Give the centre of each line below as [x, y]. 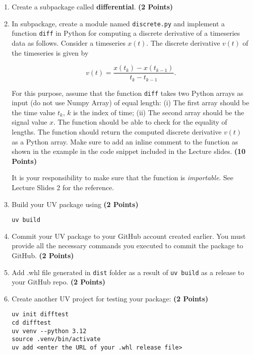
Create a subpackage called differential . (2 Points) [92, 6]
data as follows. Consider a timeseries [68, 42]
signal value [30, 122]
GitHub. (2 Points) [43, 255]
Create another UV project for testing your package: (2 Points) [110, 298]
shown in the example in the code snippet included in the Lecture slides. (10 [128, 151]
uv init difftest [40, 315]
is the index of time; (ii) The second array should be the [158, 112]
